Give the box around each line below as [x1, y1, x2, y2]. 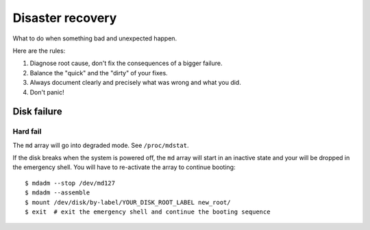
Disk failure [12, 106, 62, 118]
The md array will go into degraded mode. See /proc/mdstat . [12, 141, 189, 149]
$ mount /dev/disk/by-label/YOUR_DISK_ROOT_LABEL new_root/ [25, 199, 231, 206]
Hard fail [12, 127, 42, 136]
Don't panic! [29, 88, 64, 96]
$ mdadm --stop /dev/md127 [25, 179, 116, 187]
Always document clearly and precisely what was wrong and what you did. [29, 79, 241, 87]
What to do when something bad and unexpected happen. [12, 34, 177, 42]
